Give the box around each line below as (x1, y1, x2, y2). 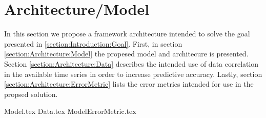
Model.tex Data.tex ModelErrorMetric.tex (4, 106, 136, 116)
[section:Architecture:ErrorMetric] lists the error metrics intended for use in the (4, 78, 254, 89)
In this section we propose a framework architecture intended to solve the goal (4, 28, 250, 39)
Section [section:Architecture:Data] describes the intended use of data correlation (4, 58, 259, 69)
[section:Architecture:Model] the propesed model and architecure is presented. (4, 48, 249, 59)
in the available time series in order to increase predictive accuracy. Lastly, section (4, 68, 262, 79)
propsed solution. (4, 88, 58, 99)
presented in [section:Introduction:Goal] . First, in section (4, 38, 182, 49)
